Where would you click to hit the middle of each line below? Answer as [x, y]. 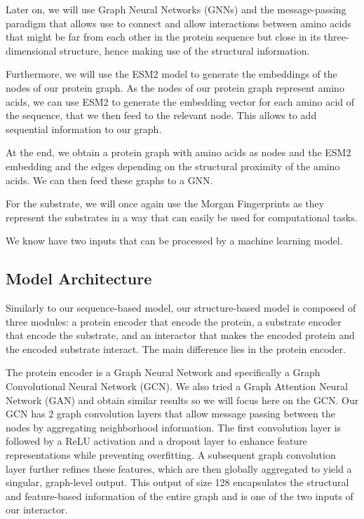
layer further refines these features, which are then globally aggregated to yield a [179, 468]
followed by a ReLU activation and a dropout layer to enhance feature [156, 441]
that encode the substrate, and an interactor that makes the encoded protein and [180, 335]
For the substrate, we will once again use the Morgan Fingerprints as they [165, 203]
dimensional [31, 50]
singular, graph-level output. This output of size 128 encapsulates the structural [177, 482]
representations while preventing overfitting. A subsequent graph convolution [171, 455]
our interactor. [37, 510]
